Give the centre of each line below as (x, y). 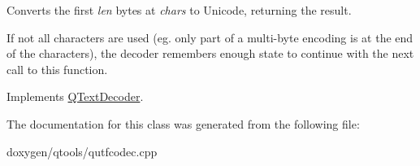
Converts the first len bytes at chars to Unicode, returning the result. (179, 10)
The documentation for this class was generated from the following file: (183, 123)
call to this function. (57, 69)
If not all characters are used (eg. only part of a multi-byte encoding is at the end (210, 37)
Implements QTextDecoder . (75, 96)
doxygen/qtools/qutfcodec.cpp (82, 151)
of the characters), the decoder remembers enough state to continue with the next (210, 53)
